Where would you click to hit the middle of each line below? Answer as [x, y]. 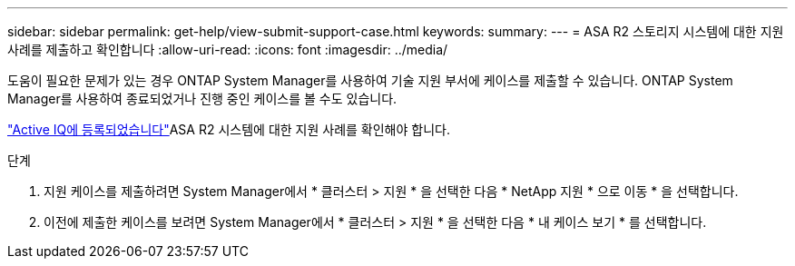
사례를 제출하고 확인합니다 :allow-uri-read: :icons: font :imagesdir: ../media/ [228, 49]
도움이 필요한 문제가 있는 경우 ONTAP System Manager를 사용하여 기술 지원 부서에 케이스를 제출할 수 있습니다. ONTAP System [370, 80]
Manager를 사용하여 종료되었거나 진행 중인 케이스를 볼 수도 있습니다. [202, 99]
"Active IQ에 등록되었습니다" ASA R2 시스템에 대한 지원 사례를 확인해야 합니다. [229, 129]
